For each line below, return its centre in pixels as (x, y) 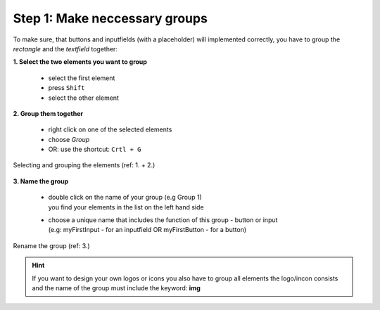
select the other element (84, 98)
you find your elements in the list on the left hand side (126, 207)
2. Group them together (48, 113)
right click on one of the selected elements (110, 129)
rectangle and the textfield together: (65, 49)
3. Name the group (41, 181)
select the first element (82, 78)
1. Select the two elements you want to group (80, 62)
